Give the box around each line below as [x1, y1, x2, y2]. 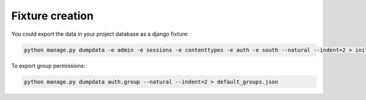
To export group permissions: [11, 62, 85, 69]
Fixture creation [11, 9, 94, 22]
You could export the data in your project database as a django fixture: [11, 30, 189, 38]
